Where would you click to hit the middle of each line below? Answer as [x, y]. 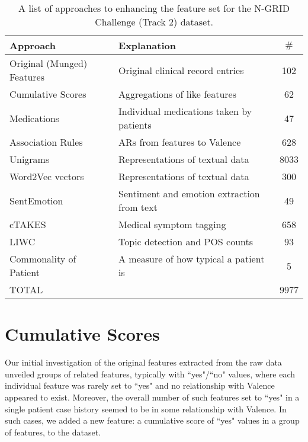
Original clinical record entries [181, 70]
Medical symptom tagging [172, 224]
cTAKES [28, 224]
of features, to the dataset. [53, 432]
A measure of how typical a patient [192, 259]
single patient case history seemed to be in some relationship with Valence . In [146, 409]
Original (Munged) [49, 63]
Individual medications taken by [185, 111]
